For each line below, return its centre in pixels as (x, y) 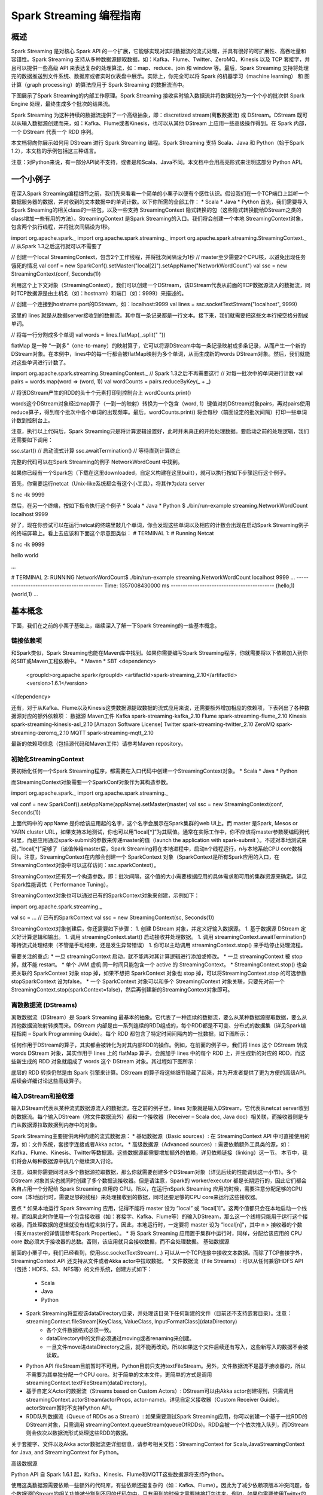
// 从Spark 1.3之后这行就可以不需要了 (57, 246)
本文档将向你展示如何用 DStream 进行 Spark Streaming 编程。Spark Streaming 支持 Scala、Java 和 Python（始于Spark (158, 142)
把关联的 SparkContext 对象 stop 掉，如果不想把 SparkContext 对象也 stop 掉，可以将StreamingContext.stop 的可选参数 (159, 973)
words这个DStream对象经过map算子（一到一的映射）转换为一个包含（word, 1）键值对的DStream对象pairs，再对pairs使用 (161, 404)
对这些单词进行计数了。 (40, 362)
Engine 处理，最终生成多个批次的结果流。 (62, 104)
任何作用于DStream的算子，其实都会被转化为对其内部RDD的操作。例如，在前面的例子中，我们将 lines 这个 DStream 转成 (159, 1045)
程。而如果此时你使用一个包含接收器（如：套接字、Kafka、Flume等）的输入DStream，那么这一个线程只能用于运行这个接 (159, 1216)
